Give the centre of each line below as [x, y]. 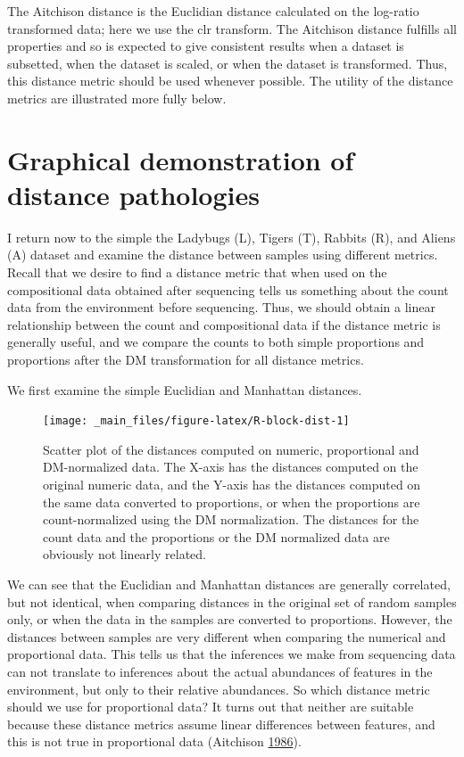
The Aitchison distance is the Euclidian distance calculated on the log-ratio [213, 11]
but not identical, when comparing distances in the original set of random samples [232, 601]
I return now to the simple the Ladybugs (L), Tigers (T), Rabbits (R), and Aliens [232, 237]
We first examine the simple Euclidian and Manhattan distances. [185, 389]
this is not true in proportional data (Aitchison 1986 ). [154, 741]
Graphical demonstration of [181, 159]
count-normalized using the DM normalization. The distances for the [231, 519]
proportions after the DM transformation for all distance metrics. [186, 360]
